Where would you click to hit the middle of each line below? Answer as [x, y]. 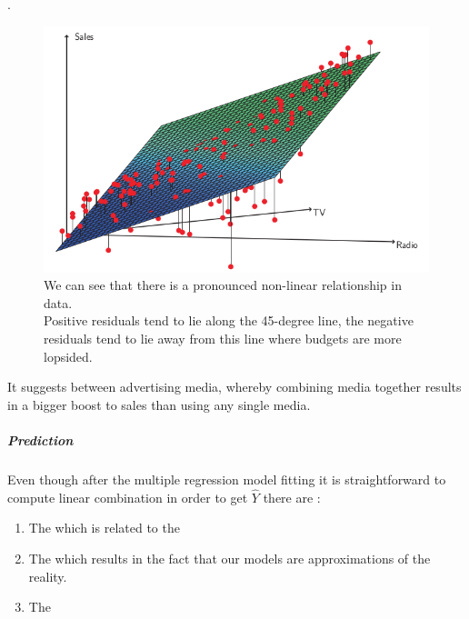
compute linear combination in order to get [128, 497]
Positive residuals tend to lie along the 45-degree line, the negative [229, 320]
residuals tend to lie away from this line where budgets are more [223, 339]
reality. [48, 576]
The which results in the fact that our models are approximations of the [230, 558]
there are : [292, 497]
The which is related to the [104, 528]
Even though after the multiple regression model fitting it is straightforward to [227, 479]
